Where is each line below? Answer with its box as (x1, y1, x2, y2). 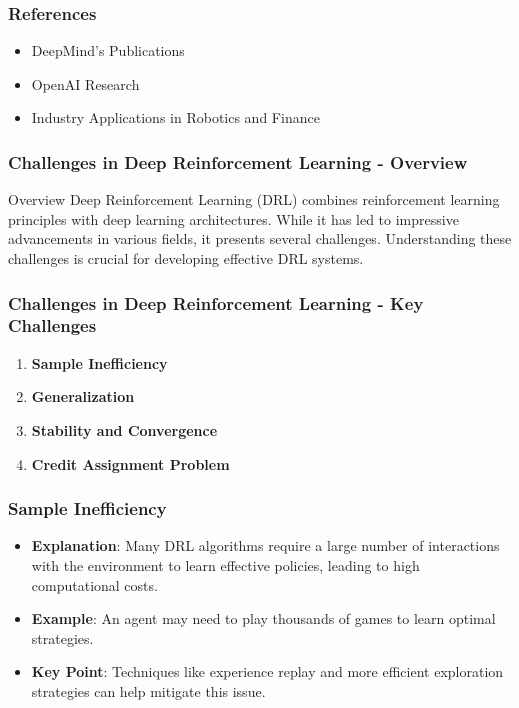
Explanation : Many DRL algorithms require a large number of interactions (31, 535, 500, 556)
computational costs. (31, 574, 158, 595)
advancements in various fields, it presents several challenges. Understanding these (8, 228, 512, 249)
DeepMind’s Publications (31, 40, 185, 61)
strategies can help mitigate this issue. (31, 680, 266, 701)
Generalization (31, 386, 135, 407)
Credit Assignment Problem (31, 453, 230, 474)
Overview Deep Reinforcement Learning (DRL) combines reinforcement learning (8, 189, 500, 210)
